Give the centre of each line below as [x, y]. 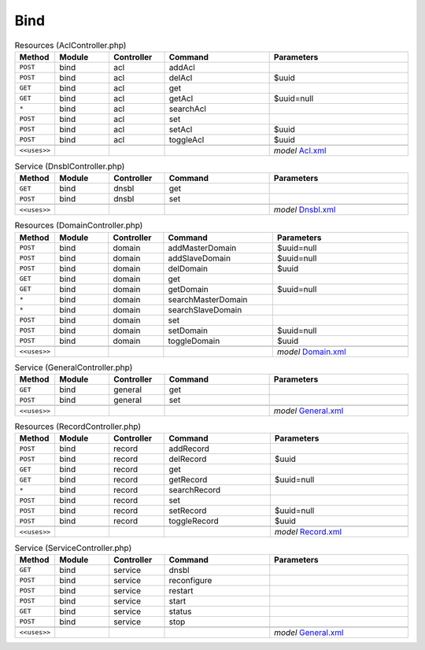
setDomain [188, 331]
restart [181, 590]
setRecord [188, 511]
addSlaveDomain [200, 258]
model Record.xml [308, 532]
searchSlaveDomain [205, 309]
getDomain [188, 289]
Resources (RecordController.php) [78, 427]
